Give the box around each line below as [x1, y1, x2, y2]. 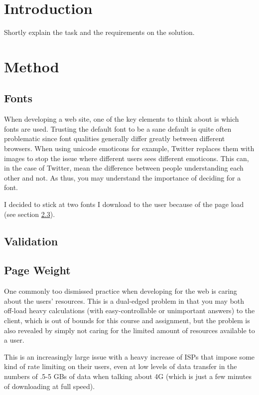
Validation [4, 233, 58, 248]
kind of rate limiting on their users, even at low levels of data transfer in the [4, 361, 237, 372]
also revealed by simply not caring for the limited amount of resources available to [4, 325, 255, 335]
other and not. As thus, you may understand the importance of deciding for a [4, 172, 241, 183]
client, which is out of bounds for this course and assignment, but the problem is [4, 315, 250, 325]
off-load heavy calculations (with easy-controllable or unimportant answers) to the [4, 305, 255, 316]
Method [4, 56, 59, 76]
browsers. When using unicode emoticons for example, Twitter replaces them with [4, 143, 255, 154]
